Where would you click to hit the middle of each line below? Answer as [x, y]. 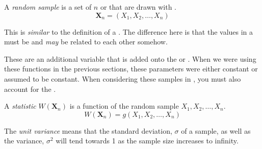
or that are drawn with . [138, 7]
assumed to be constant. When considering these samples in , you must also [123, 78]
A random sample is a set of [48, 7]
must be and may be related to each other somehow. [86, 42]
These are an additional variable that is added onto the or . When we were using [130, 58]
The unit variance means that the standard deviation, [88, 130]
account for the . [30, 89]
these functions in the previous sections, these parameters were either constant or [131, 69]
